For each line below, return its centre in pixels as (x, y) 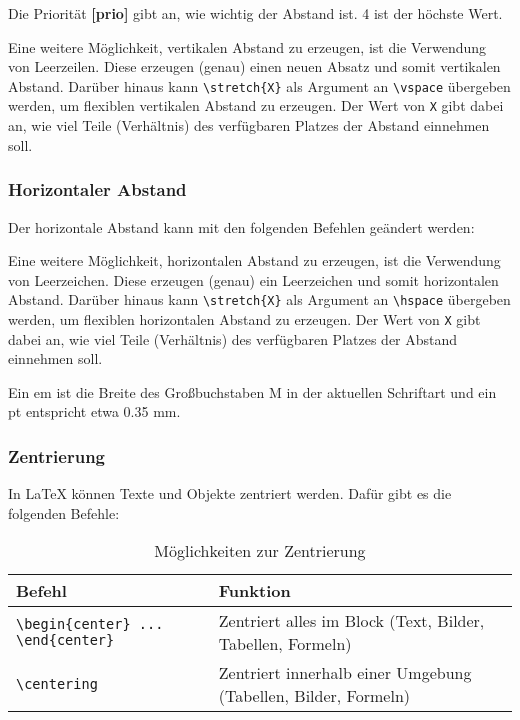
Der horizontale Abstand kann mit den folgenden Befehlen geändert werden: (241, 226)
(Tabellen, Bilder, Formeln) (314, 696)
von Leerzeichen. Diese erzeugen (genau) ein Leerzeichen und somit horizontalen (253, 279)
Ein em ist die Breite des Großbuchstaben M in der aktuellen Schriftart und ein (252, 391)
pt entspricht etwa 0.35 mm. (94, 411)
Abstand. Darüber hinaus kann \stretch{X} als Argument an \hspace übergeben (259, 299)
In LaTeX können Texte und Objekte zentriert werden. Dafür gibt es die (230, 493)
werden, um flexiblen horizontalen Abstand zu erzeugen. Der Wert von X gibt (244, 318)
